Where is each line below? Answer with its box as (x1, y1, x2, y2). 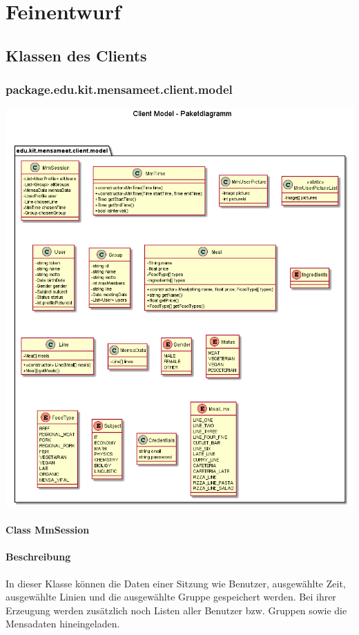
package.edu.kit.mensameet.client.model (6, 81, 233, 98)
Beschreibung (6, 549, 71, 564)
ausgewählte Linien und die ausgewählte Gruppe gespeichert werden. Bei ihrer (6, 589, 336, 604)
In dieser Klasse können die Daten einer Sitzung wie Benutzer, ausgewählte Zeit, (6, 576, 346, 590)
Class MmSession (6, 522, 90, 537)
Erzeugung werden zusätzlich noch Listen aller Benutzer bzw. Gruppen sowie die (6, 603, 347, 617)
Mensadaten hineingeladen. (6, 616, 120, 631)
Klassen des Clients (6, 44, 147, 66)
